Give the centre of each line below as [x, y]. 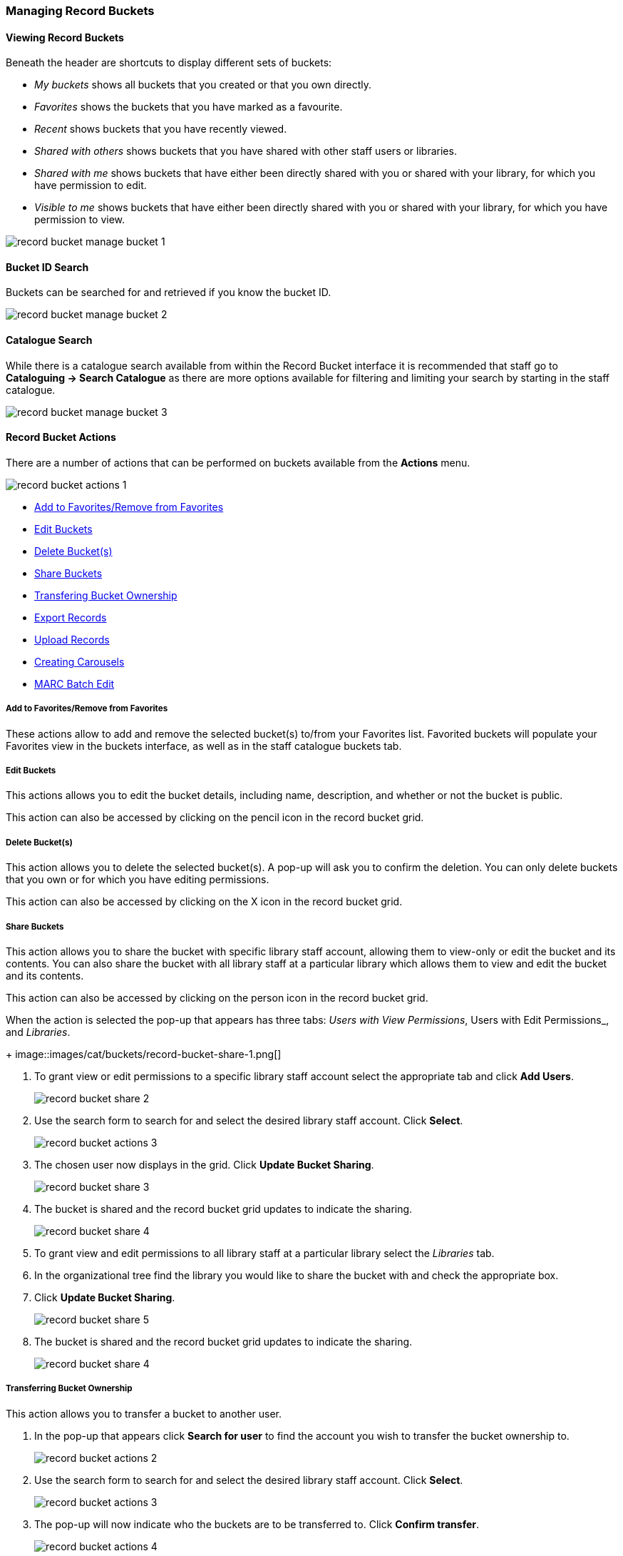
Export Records [71, 617]
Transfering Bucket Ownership [106, 595]
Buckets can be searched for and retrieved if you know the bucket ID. [169, 293]
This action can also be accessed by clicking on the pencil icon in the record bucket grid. [215, 818]
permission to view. [80, 220]
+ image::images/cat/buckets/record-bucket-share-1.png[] [144, 1054]
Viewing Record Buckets [65, 37]
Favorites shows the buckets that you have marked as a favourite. [189, 107]
